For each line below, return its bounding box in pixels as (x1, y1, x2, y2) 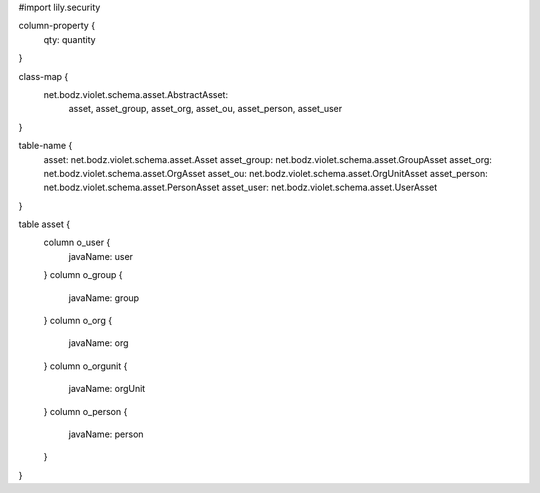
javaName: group (68, 291, 140, 304)
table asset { (18, 218, 70, 230)
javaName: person (68, 428, 144, 440)
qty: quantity (43, 33, 96, 45)
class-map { (18, 70, 69, 82)
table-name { (18, 140, 73, 152)
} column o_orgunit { (43, 360, 128, 372)
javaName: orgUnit (68, 383, 146, 395)
